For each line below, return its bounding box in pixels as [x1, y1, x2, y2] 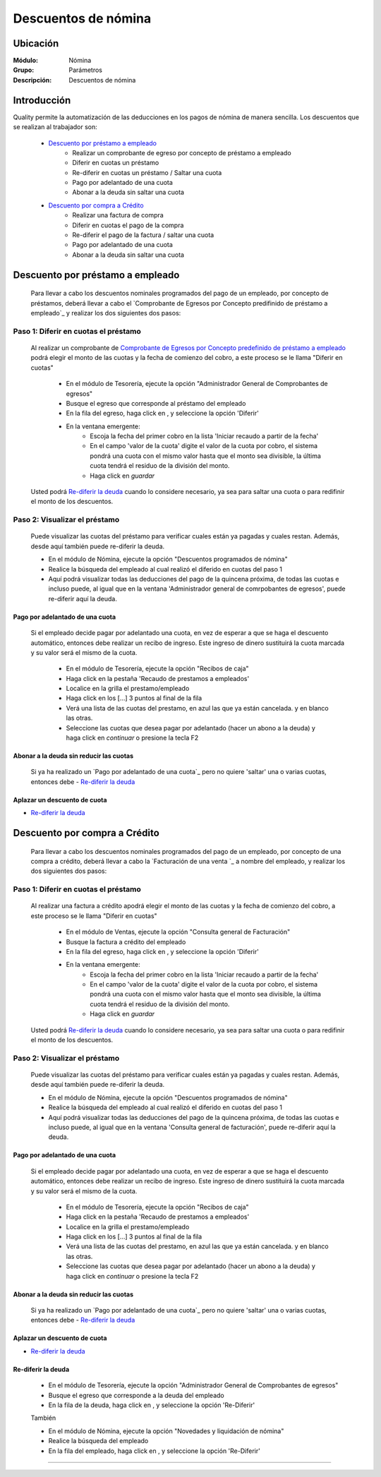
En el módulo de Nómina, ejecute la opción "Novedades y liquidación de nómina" [48, 1426, 284, 1435]
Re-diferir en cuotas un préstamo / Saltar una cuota [72, 168, 222, 176]
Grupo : [13, 66, 35, 74]
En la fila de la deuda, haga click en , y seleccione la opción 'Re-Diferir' [48, 1401, 255, 1409]
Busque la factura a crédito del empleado [66, 937, 186, 946]
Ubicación [13, 37, 59, 49]
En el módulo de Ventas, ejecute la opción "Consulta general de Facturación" [66, 928, 291, 936]
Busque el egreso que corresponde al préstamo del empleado [66, 399, 246, 407]
